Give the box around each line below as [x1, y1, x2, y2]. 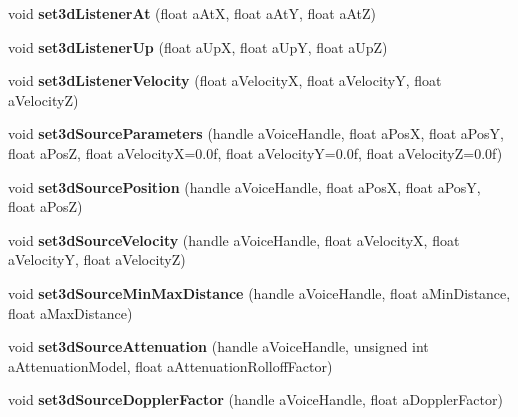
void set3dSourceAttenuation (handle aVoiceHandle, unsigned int [8, 336, 429, 357]
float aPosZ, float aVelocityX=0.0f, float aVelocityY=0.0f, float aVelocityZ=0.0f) [8, 142, 503, 163]
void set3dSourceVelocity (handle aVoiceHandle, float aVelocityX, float [8, 229, 460, 250]
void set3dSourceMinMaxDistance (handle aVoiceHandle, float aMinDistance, [8, 282, 511, 303]
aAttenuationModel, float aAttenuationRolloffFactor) [8, 355, 333, 376]
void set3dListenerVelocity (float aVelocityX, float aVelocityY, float [8, 70, 442, 91]
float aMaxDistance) [8, 302, 133, 323]
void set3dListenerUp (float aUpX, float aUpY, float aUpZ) [8, 36, 388, 57]
